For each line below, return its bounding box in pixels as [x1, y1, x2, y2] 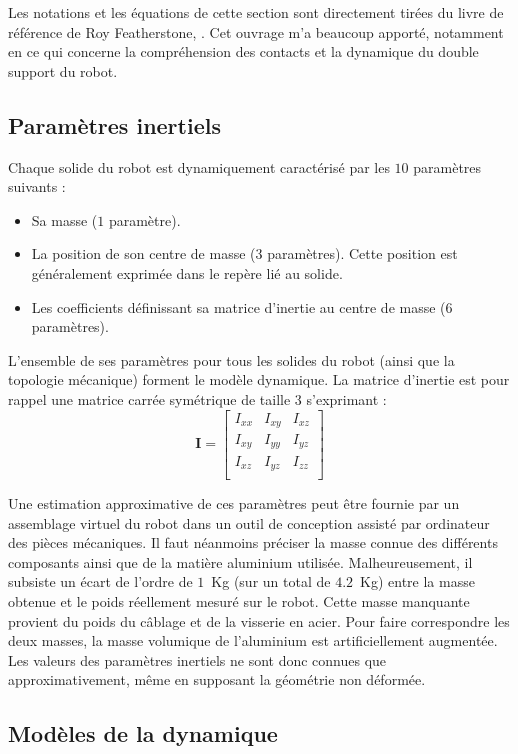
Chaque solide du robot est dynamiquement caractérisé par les [8, 156, 390, 177]
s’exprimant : [306, 388, 387, 409]
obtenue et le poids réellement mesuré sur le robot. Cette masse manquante [8, 590, 470, 611]
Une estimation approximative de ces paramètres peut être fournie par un [8, 493, 460, 514]
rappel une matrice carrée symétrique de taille [8, 388, 291, 409]
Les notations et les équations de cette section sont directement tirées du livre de [8, 2, 504, 22]
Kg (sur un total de [211, 571, 331, 592]
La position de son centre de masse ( [31, 243, 256, 264]
